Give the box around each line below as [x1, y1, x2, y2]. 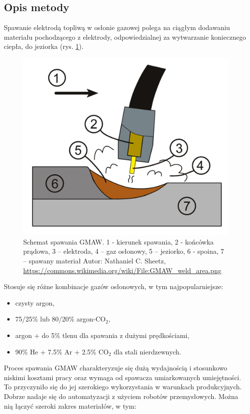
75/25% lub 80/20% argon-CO [15, 314, 106, 324]
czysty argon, [15, 297, 55, 307]
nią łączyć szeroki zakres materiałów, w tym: [4, 400, 137, 411]
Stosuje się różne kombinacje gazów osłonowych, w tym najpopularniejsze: [4, 281, 223, 291]
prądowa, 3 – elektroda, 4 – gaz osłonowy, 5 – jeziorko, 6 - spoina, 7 [23, 246, 224, 256]
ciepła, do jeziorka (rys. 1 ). [4, 41, 84, 51]
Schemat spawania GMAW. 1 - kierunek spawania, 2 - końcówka [23, 236, 214, 246]
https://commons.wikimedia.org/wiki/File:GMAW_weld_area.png [23, 265, 221, 275]
